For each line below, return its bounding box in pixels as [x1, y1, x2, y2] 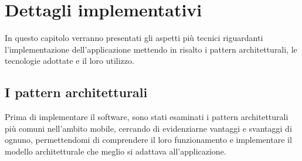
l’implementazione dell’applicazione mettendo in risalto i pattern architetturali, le [5, 43, 297, 55]
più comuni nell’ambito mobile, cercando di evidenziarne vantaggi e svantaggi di [5, 122, 292, 134]
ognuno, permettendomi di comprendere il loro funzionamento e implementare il [5, 133, 292, 146]
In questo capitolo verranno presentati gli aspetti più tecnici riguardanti [5, 32, 263, 44]
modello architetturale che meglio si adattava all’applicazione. [5, 145, 226, 157]
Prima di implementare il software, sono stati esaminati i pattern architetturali [5, 111, 289, 123]
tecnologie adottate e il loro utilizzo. [5, 54, 134, 67]
